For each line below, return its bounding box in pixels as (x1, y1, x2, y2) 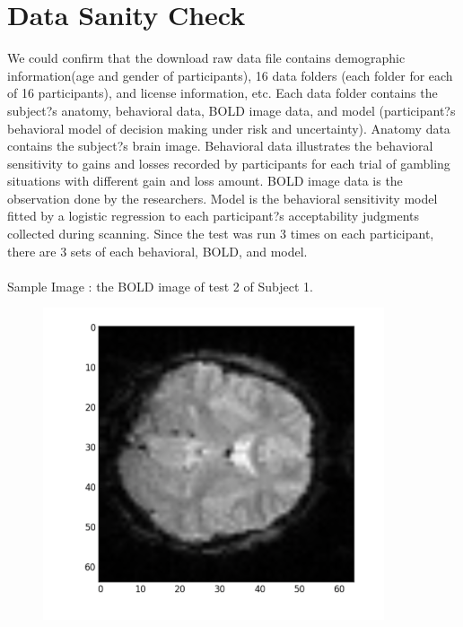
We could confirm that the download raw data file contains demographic (7, 48, 406, 67)
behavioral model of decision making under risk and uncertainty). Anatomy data (7, 118, 450, 137)
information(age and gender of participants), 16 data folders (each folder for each (7, 65, 453, 84)
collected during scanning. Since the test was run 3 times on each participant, (7, 224, 434, 243)
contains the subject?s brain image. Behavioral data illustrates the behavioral (7, 136, 433, 155)
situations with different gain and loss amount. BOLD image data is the (7, 171, 403, 190)
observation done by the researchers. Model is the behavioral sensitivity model (7, 188, 438, 207)
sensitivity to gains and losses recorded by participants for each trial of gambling (7, 153, 450, 172)
